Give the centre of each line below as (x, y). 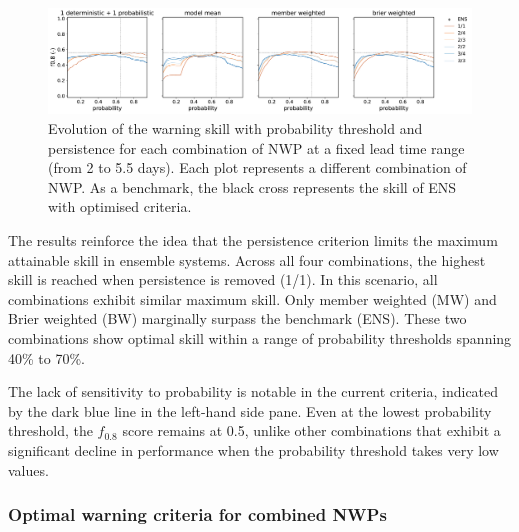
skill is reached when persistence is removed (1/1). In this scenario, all (223, 279)
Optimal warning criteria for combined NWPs (197, 514)
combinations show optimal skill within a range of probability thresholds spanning (260, 337)
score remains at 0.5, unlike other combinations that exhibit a (311, 430)
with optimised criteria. (120, 206)
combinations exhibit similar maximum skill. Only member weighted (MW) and (252, 298)
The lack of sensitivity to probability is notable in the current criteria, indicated (253, 391)
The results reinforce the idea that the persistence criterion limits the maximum (253, 239)
